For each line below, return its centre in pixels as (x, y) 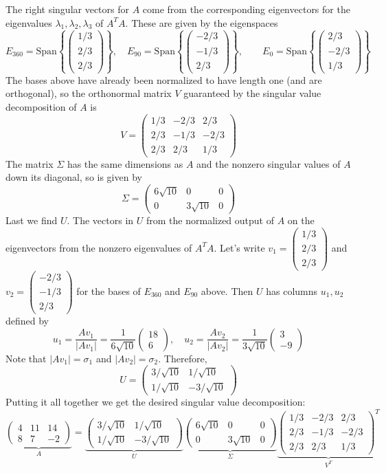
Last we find (32, 220)
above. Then (227, 291)
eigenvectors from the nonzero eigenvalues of (99, 247)
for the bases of (109, 291)
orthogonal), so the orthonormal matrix (89, 93)
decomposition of (41, 107)
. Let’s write (239, 247)
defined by (27, 321)
